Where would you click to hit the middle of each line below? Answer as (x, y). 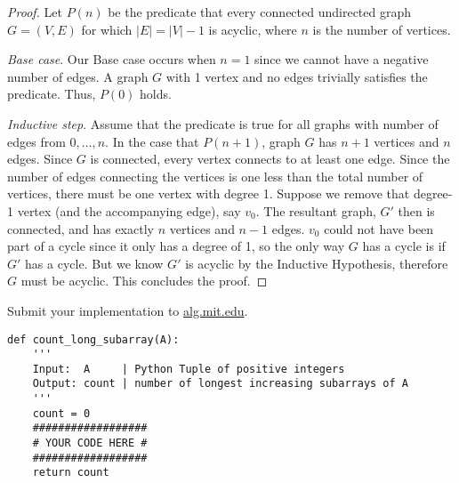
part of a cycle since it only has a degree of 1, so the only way (176, 246)
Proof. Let (35, 12)
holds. (156, 94)
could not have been (379, 228)
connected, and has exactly (81, 228)
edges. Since (40, 159)
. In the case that (152, 141)
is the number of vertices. (382, 29)
